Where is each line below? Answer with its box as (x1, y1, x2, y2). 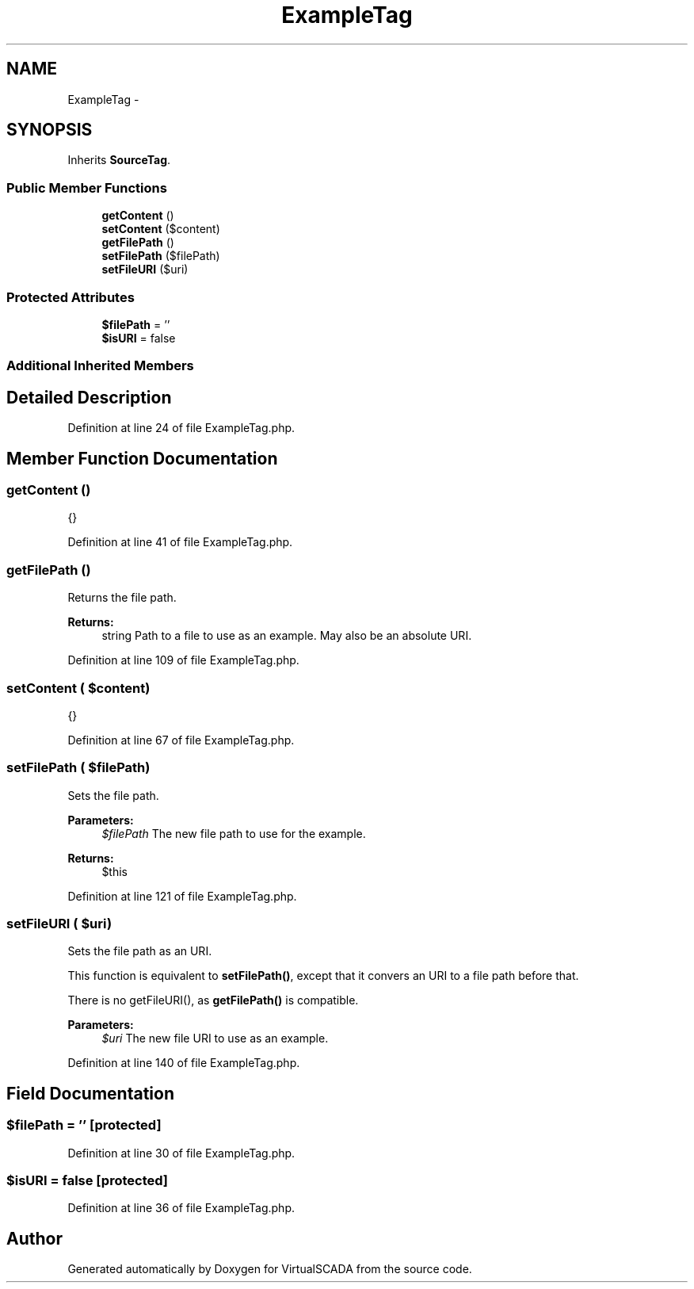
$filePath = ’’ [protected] (6, 1117, 162, 1134)
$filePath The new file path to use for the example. (101, 826, 366, 840)
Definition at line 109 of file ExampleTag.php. (67, 653, 299, 667)
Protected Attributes (6, 289, 135, 305)
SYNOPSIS (6, 120, 93, 140)
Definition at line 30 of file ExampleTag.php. (67, 1146, 296, 1160)
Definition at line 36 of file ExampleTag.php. (67, 1201, 296, 1215)
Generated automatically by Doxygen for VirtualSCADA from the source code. (67, 1262, 472, 1276)
